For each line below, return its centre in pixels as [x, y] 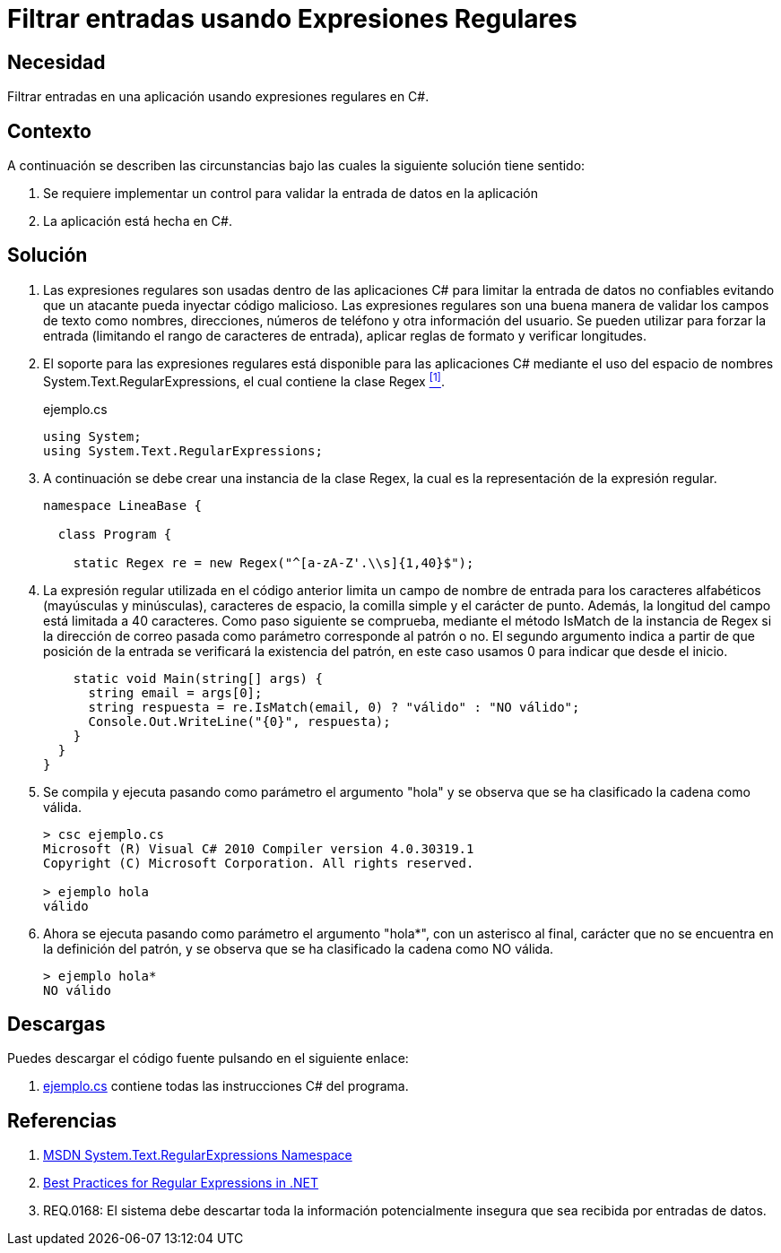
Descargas [56, 1024]
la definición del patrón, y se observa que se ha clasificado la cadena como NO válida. [299, 948]
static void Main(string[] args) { [198, 678]
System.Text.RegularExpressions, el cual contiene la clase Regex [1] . [244, 380]
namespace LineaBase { [123, 505]
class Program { [115, 534]
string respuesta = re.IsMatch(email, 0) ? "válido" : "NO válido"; [334, 707]
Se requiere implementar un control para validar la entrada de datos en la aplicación [291, 194]
